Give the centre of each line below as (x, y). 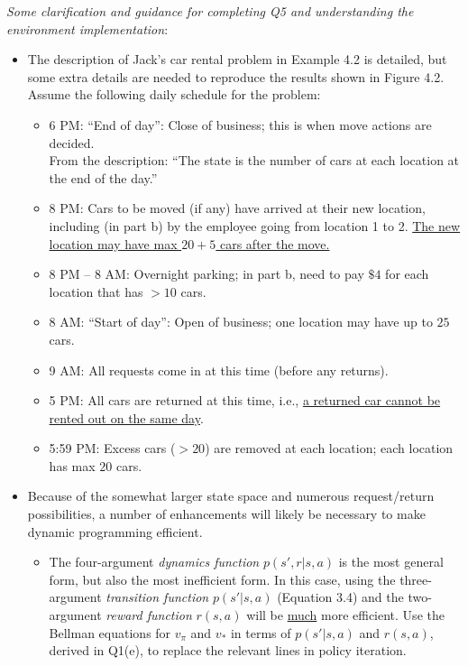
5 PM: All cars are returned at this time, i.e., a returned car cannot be (245, 400)
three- (416, 579)
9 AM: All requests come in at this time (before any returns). (219, 370)
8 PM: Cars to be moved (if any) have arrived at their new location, (237, 208)
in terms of (261, 632)
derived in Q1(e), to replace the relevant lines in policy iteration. (228, 650)
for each (407, 274)
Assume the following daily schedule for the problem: (174, 94)
